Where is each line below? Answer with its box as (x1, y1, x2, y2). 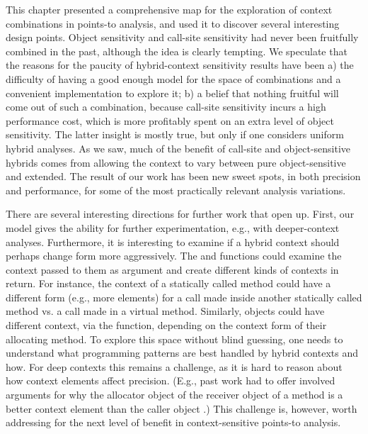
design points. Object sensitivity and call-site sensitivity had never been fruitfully (6, 30, 359, 45)
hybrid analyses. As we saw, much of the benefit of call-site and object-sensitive (6, 140, 351, 155)
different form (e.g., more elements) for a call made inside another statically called (6, 289, 362, 304)
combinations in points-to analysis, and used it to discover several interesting (6, 16, 340, 30)
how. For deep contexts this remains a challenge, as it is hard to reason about (6, 359, 343, 374)
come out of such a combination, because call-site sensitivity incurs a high (6, 99, 326, 114)
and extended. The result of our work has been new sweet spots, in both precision (6, 169, 361, 184)
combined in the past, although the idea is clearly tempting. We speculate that (6, 43, 347, 58)
